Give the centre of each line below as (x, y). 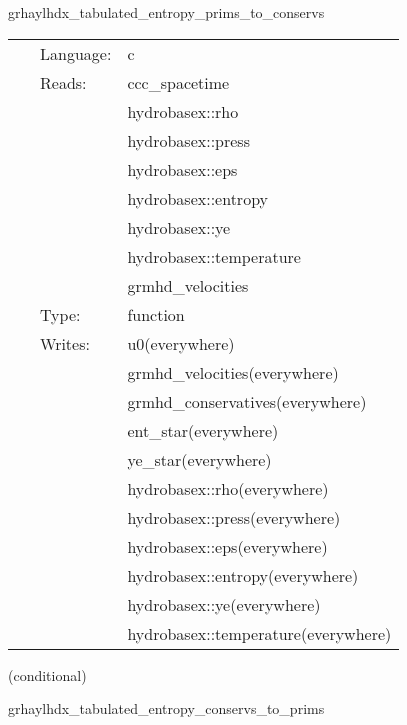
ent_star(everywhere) (203, 430)
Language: (76, 53)
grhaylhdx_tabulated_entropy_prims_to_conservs (166, 12)
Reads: (63, 82)
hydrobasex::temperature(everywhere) (259, 633)
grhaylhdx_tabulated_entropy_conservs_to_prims (166, 708)
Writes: (65, 343)
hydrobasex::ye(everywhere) (224, 604)
